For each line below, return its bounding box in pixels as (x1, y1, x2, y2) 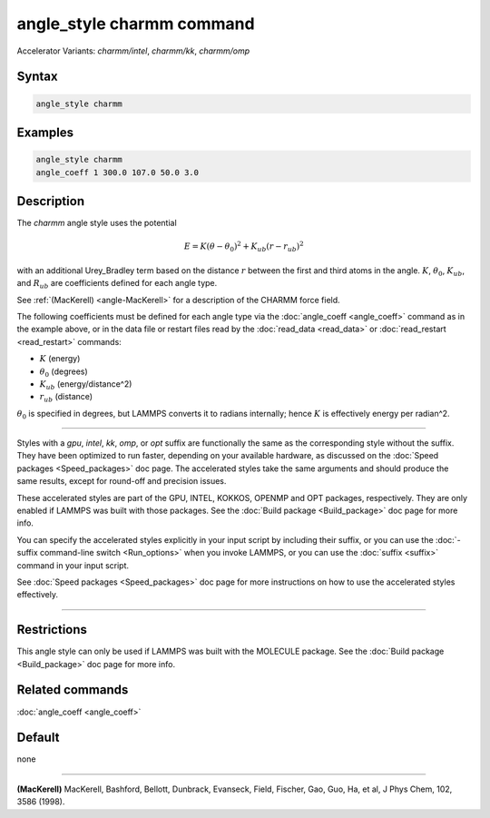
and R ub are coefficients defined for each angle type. (16, 278, 218, 291)
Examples (16, 124, 74, 140)
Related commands (16, 682, 129, 698)
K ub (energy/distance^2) (39, 378, 132, 391)
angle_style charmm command (16, 14, 255, 34)
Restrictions (16, 622, 88, 637)
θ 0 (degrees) (39, 366, 88, 379)
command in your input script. (16, 559, 130, 571)
